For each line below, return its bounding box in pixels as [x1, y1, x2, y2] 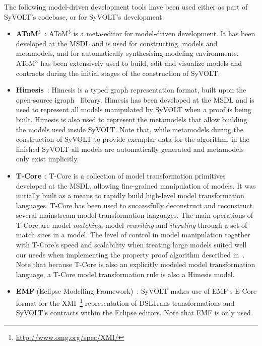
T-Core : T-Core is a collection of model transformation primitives [16, 170, 226, 181]
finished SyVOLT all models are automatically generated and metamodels [16, 143, 244, 154]
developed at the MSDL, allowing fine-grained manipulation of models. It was [16, 180, 256, 191]
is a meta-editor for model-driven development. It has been [73, 28, 255, 39]
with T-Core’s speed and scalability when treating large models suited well [16, 239, 247, 250]
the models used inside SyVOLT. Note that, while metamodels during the [16, 124, 244, 134]
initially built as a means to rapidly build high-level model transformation [16, 190, 244, 201]
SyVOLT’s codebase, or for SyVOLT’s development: [4, 11, 164, 22]
